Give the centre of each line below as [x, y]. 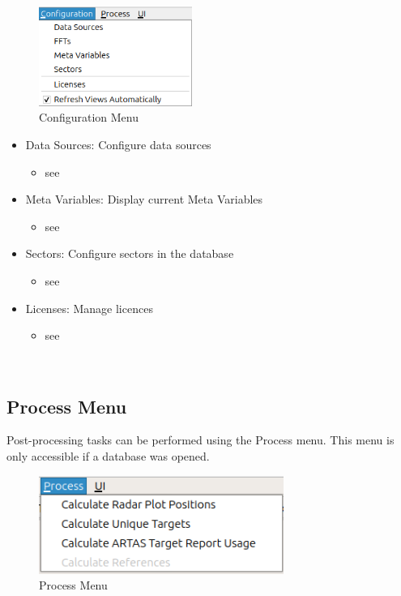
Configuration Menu [89, 117]
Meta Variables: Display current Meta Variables [144, 199]
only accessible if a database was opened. [108, 456]
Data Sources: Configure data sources [118, 144]
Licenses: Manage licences [89, 308]
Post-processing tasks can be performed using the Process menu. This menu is [200, 440]
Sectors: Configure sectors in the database [130, 253]
